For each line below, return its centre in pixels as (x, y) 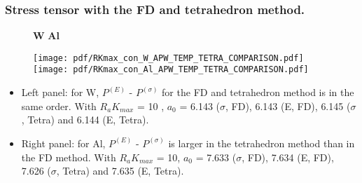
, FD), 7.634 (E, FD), (288, 157)
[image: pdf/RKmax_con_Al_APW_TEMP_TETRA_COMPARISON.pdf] (171, 70)
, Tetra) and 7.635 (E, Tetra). (120, 171)
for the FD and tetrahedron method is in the (258, 92)
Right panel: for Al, (63, 143)
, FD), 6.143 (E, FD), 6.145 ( (288, 106)
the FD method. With (69, 157)
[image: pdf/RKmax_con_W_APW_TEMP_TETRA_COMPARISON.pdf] (168, 58)
